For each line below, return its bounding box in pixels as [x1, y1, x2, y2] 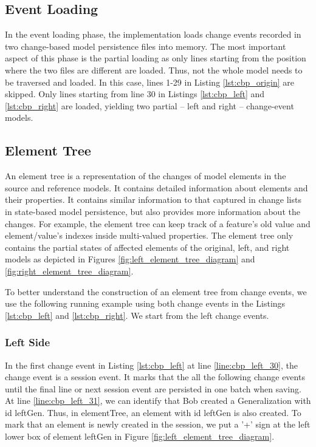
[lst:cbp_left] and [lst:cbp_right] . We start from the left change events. [5, 309, 269, 321]
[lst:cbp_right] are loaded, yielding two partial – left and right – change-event [5, 99, 294, 112]
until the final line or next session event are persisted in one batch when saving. [5, 382, 301, 395]
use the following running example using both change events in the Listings [5, 297, 286, 310]
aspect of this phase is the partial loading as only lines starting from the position [5, 52, 306, 64]
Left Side [5, 335, 50, 350]
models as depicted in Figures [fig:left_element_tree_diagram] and [5, 253, 255, 265]
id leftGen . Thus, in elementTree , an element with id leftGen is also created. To [5, 406, 301, 418]
